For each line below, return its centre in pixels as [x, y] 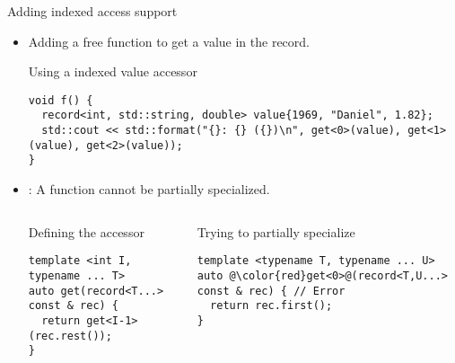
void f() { [61, 100]
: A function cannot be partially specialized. [149, 189]
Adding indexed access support [92, 11]
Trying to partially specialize [276, 231]
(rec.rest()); [70, 336]
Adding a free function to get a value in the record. [169, 41]
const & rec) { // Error [271, 291]
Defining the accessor [86, 231]
